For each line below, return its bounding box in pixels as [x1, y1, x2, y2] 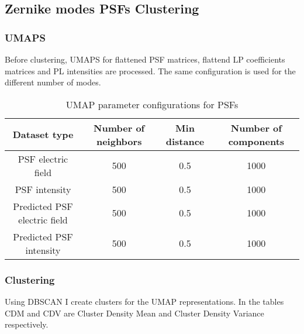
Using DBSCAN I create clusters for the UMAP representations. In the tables [5, 295, 284, 307]
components [228, 134, 285, 148]
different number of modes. [5, 76, 101, 88]
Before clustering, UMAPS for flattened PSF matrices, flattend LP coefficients [5, 53, 285, 65]
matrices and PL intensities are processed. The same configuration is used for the [5, 64, 296, 77]
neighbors [96, 134, 142, 148]
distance [165, 134, 205, 148]
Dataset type [12, 128, 74, 142]
